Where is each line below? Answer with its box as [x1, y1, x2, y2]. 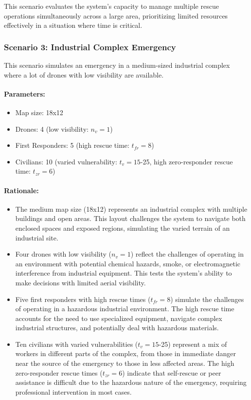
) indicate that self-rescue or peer [122, 367, 221, 378]
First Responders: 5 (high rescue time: [15, 140, 129, 150]
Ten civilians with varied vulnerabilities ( [15, 339, 138, 349]
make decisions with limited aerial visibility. [15, 277, 146, 287]
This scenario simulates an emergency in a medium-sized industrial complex [4, 60, 230, 70]
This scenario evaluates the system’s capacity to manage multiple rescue [4, 1, 219, 11]
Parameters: [4, 88, 45, 99]
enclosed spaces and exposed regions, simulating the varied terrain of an [15, 222, 230, 233]
